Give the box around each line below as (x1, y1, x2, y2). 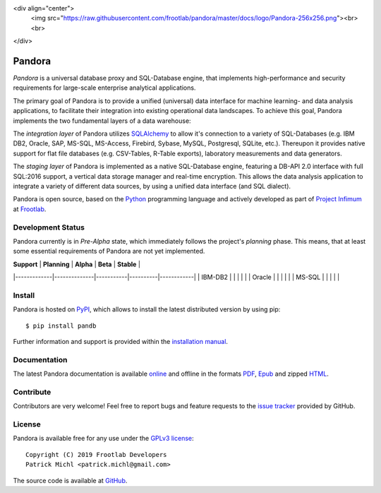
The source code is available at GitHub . (13, 476, 128, 485)
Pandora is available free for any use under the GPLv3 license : (13, 434, 194, 443)
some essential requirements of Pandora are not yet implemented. (13, 247, 205, 256)
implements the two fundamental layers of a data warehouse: (13, 117, 191, 125)
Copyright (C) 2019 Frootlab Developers (25, 451, 167, 458)
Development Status (13, 222, 85, 232)
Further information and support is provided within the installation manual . (13, 338, 229, 345)
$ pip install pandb (25, 321, 97, 330)
